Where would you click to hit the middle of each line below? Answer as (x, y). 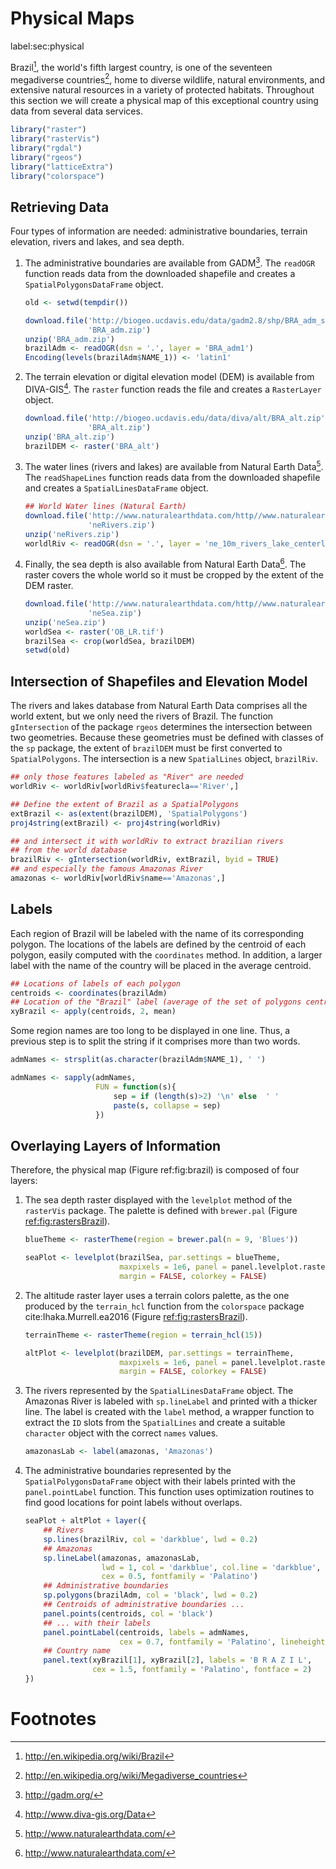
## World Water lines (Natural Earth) (105, 507)
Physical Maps (72, 18)
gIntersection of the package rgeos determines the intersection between (161, 727)
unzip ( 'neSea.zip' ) (65, 622)
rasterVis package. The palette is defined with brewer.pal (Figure (161, 1211)
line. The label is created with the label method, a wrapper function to (169, 1412)
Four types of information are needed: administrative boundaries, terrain (159, 231)
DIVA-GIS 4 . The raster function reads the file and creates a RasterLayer (173, 388)
